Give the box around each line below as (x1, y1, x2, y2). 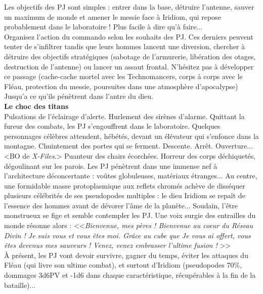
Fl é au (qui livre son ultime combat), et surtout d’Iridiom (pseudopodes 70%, (4, 260, 242, 270)
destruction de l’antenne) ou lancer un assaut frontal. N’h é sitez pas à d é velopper (4, 61, 254, 71)
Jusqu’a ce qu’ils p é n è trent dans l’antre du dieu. (4, 91, 153, 101)
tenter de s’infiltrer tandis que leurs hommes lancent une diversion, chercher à (4, 41, 245, 52)
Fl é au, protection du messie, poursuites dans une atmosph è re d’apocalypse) (4, 81, 238, 91)
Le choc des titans (4, 100, 69, 111)
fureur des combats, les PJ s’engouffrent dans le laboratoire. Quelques (4, 121, 221, 131)
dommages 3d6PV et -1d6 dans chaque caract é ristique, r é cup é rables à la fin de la (4, 270, 256, 280)
